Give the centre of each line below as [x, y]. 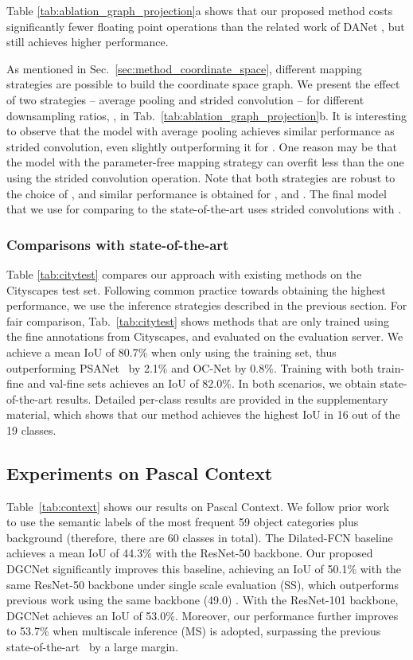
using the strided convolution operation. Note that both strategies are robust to [201, 177]
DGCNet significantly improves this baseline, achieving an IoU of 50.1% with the [204, 569]
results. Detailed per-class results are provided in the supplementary [222, 398]
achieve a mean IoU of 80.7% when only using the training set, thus [171, 351]
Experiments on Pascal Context [140, 473]
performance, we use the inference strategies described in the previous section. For [207, 305]
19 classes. [31, 430]
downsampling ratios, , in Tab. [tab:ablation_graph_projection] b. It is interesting [207, 115]
